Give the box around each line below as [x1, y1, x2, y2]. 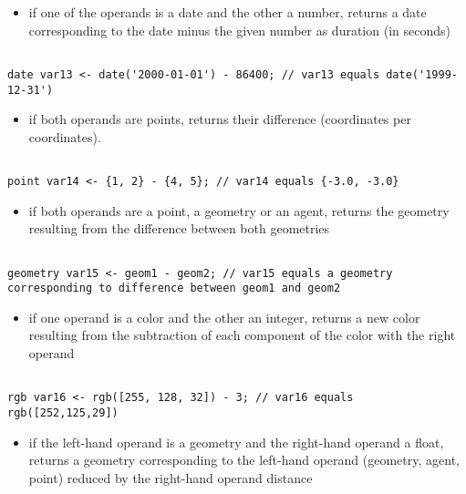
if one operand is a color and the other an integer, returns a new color [28, 307, 420, 326]
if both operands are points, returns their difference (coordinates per [28, 109, 411, 129]
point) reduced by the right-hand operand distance [28, 468, 313, 487]
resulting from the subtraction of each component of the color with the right [28, 325, 456, 345]
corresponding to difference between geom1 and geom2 [7, 282, 341, 295]
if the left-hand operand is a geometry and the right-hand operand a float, [28, 432, 444, 451]
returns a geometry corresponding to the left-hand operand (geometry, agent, [28, 450, 460, 469]
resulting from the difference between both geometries [28, 219, 330, 238]
